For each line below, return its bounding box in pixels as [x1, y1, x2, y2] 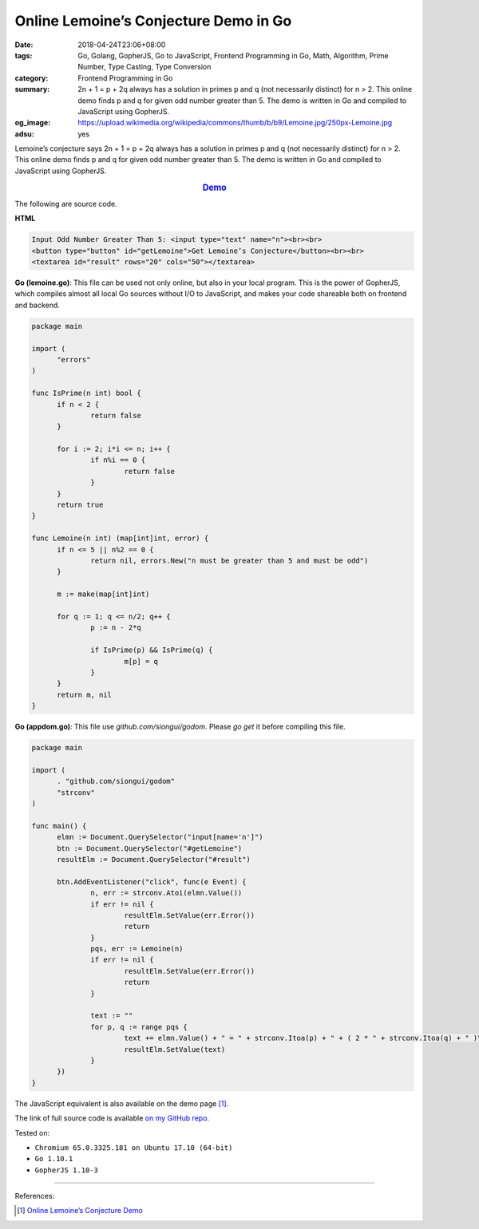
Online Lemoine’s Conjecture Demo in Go [14, 12, 292, 30]
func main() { [31, 821, 87, 830]
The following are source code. [14, 199, 117, 208]
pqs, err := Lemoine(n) [90, 944, 184, 954]
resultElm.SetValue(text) [124, 1045, 226, 1053]
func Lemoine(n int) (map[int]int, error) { [31, 534, 209, 543]
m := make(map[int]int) [57, 590, 150, 599]
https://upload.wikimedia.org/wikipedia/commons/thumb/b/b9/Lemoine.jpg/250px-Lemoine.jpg [77, 118, 393, 128]
